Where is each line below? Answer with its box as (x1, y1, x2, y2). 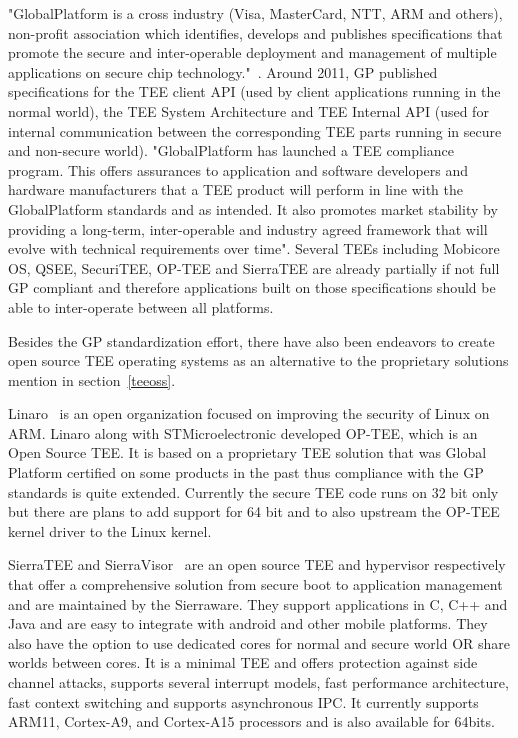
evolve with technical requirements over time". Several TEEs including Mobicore (8, 238, 500, 259)
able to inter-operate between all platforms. (8, 296, 274, 317)
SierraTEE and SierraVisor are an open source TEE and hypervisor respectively (8, 554, 506, 575)
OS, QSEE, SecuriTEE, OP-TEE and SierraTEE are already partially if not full (8, 257, 500, 278)
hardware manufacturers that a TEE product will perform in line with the (8, 179, 464, 200)
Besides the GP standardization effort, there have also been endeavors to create (8, 330, 495, 351)
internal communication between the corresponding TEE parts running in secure (8, 120, 502, 141)
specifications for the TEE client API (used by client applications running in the (8, 81, 501, 102)
